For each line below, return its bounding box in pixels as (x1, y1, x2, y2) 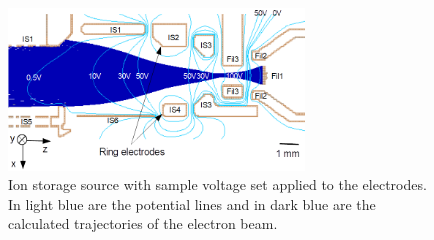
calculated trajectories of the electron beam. (8, 213, 278, 234)
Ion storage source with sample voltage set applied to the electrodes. (8, 174, 427, 195)
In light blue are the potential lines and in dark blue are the (8, 193, 376, 214)
